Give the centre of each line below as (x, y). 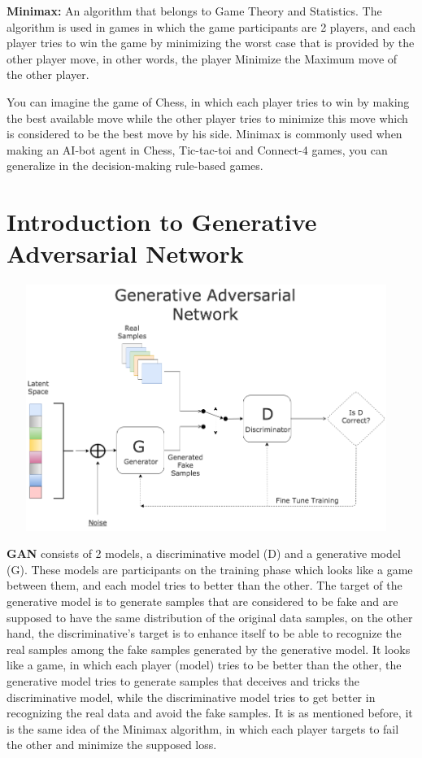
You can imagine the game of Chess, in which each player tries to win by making (208, 101)
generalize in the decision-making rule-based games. (135, 166)
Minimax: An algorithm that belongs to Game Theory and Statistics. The (194, 11)
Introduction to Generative (162, 222)
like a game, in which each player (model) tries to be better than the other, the (204, 665)
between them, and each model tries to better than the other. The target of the (204, 585)
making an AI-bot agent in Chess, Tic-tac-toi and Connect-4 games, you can (197, 149)
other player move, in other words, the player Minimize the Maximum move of (202, 58)
